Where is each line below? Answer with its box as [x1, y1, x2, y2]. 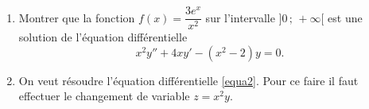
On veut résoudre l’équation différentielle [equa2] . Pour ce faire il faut [18, 72, 359, 88]
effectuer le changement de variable [18, 88, 190, 104]
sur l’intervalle [205, 9, 275, 25]
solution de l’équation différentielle [18, 29, 188, 45]
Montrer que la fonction [18, 9, 135, 25]
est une [328, 9, 363, 25]
